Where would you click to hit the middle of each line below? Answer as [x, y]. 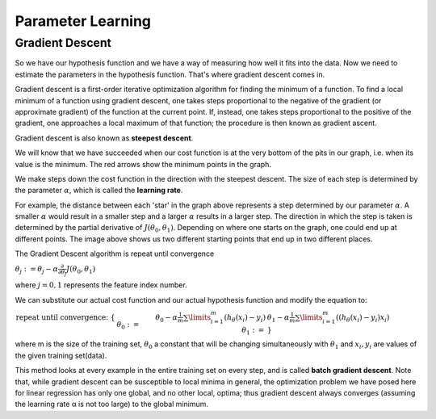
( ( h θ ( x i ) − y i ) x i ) [363, 318]
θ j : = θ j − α [37, 270]
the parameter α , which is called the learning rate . [99, 191]
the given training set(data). [61, 355]
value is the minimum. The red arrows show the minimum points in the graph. [143, 164]
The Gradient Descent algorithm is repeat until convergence [115, 253]
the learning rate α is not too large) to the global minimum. [112, 404]
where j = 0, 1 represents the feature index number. [101, 285]
